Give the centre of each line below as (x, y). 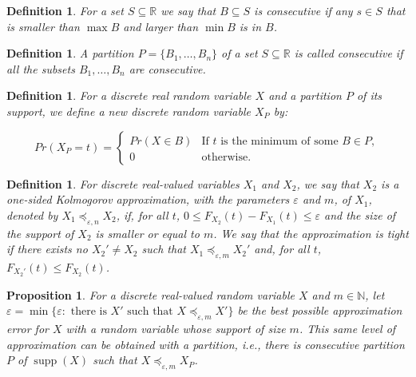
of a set (240, 53)
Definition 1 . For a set (65, 10)
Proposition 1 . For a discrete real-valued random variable (151, 294)
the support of (40, 233)
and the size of (360, 214)
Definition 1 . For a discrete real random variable (129, 95)
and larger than (161, 26)
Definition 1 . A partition (70, 53)
